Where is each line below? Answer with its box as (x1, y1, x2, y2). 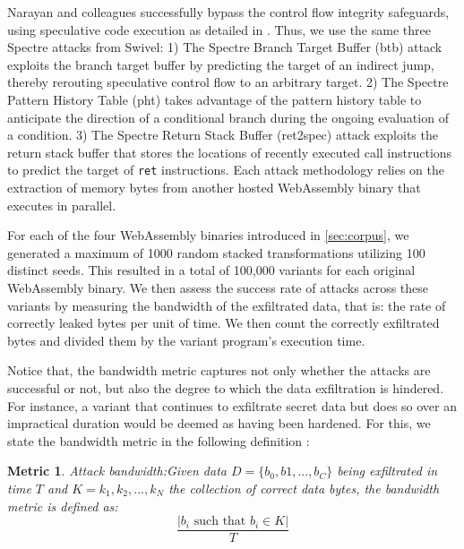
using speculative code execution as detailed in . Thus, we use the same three (7, 20, 431, 39)
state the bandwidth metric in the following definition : (7, 431, 310, 450)
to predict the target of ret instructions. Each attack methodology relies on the (7, 160, 444, 179)
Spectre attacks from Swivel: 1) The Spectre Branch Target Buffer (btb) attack (7, 38, 443, 56)
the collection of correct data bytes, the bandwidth (168, 478, 440, 497)
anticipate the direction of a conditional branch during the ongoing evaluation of (7, 107, 449, 126)
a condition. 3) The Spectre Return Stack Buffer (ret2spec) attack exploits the (7, 125, 438, 144)
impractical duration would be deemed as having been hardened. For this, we (7, 414, 431, 433)
